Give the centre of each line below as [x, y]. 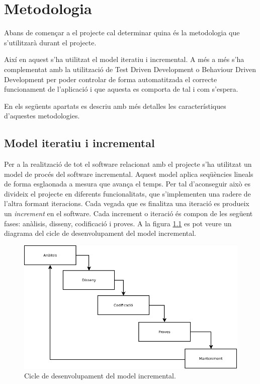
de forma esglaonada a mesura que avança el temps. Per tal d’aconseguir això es [127, 184]
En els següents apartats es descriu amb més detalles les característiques [115, 106]
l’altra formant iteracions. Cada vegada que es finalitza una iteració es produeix [127, 203]
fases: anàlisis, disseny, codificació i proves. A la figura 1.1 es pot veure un [118, 223]
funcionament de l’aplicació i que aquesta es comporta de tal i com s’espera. [121, 89]
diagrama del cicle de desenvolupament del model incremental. [100, 233]
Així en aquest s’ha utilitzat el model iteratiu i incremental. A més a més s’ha [124, 59]
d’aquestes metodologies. [42, 116]
